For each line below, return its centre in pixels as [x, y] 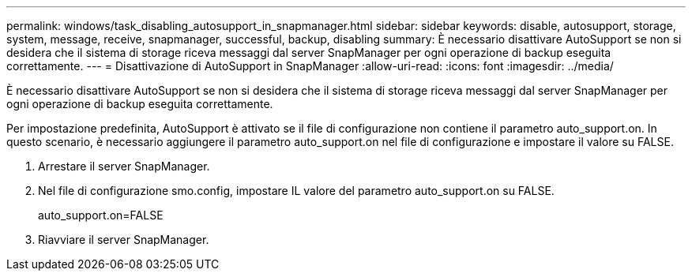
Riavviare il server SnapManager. [124, 240]
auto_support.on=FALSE [101, 215]
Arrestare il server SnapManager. [124, 166]
